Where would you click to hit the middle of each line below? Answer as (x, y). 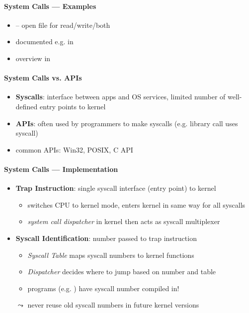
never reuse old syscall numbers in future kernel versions (113, 305)
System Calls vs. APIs (43, 78)
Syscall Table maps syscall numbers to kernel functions (111, 255)
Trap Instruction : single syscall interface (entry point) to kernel (116, 188)
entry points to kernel (73, 106)
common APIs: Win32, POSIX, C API (74, 149)
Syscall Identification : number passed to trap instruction (106, 238)
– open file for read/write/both (63, 25)
